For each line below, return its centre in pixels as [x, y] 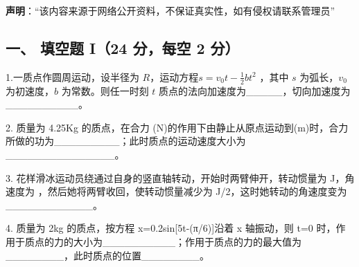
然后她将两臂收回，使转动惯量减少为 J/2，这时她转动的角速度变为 [197, 191]
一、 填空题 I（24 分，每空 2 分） [123, 47]
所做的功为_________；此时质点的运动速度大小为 [126, 141]
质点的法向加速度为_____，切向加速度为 [255, 90]
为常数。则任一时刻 [105, 90]
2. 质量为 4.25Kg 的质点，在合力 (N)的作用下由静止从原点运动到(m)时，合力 [177, 127]
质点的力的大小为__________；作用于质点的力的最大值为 [163, 241]
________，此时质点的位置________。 [107, 255]
